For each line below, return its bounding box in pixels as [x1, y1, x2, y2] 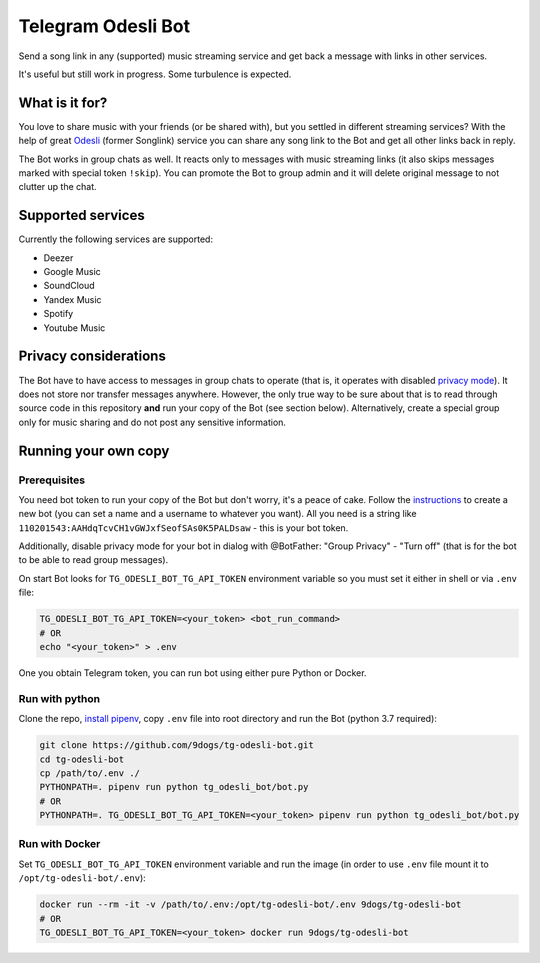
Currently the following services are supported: [18, 233, 214, 245]
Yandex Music [43, 293, 102, 305]
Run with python [18, 691, 100, 705]
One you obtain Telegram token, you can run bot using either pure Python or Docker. [18, 666, 367, 679]
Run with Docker [18, 837, 101, 851]
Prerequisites [18, 473, 85, 487]
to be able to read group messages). [18, 554, 169, 566]
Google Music [43, 266, 102, 278]
